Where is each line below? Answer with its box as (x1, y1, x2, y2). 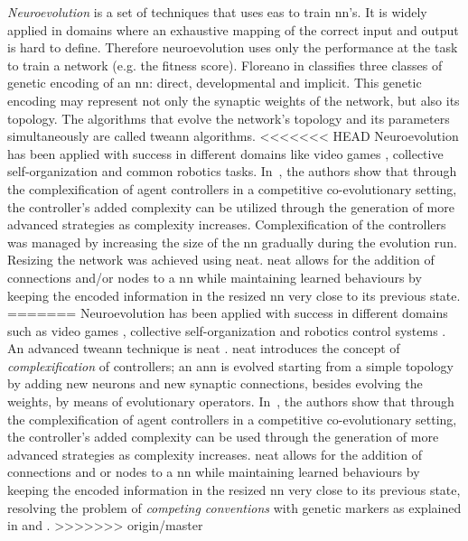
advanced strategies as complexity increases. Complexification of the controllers (7, 215, 446, 234)
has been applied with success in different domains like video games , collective (7, 144, 444, 163)
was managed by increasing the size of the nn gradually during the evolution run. (7, 232, 457, 251)
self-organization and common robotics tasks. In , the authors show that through (7, 162, 457, 181)
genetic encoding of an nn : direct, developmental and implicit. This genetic (7, 73, 422, 92)
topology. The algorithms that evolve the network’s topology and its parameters (7, 108, 450, 127)
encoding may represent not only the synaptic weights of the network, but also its (7, 90, 460, 109)
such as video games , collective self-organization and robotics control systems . (7, 321, 446, 340)
